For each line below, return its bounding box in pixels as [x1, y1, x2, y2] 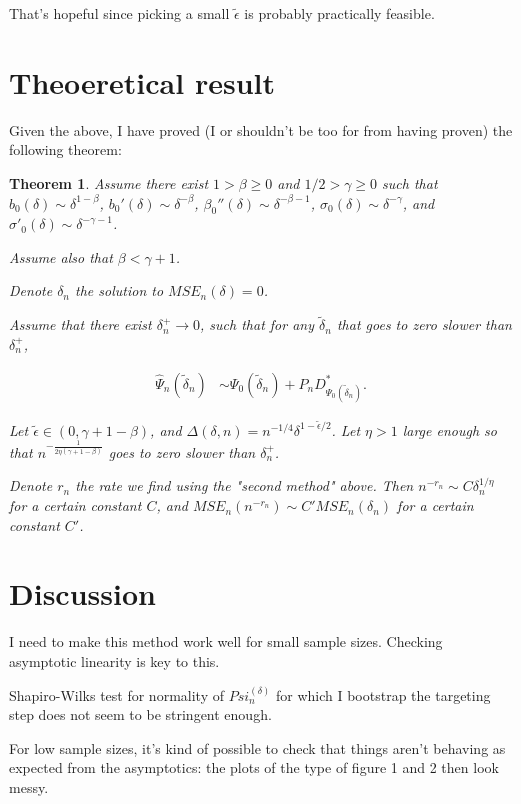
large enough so [402, 419, 497, 440]
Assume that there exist [9, 314, 152, 335]
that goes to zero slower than [336, 314, 512, 335]
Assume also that [9, 246, 113, 267]
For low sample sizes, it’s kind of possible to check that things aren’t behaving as [9, 737, 506, 758]
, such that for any [200, 314, 315, 335]
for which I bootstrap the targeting [275, 684, 491, 705]
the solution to [75, 280, 164, 301]
